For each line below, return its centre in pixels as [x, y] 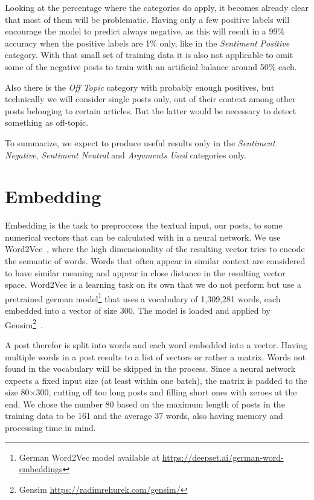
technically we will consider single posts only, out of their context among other [150, 99]
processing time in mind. [50, 428]
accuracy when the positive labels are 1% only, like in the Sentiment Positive [147, 43]
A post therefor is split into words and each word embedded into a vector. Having [156, 344]
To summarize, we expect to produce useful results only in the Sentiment [140, 142]
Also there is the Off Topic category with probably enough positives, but [140, 87]
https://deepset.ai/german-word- [223, 457]
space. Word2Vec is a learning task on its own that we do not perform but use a [153, 284]
